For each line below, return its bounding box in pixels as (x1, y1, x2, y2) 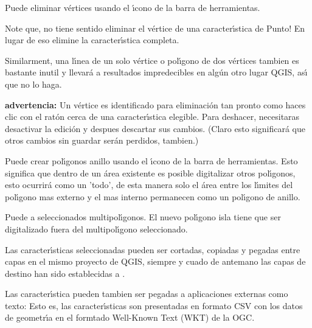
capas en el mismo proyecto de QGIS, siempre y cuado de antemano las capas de (5, 255, 306, 268)
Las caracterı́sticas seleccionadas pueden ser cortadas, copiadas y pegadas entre (5, 243, 300, 256)
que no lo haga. (5, 77, 62, 90)
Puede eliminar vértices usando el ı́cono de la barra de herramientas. (5, 1, 260, 13)
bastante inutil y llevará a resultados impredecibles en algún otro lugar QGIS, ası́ (5, 66, 308, 79)
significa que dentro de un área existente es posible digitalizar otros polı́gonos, (5, 166, 296, 179)
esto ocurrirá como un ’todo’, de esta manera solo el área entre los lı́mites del (5, 178, 293, 191)
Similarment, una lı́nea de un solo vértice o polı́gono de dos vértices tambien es (5, 54, 299, 66)
